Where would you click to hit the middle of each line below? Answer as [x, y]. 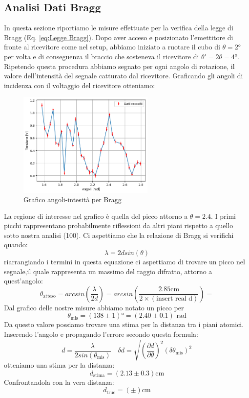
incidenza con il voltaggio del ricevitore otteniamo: [80, 85]
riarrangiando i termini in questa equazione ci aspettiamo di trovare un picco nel [124, 262]
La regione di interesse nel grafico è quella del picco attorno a [96, 216]
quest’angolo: [23, 281]
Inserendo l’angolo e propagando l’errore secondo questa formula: [101, 334]
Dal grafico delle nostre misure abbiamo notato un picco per [94, 307]
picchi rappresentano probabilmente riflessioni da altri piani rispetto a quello [119, 225]
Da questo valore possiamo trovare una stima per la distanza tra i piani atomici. [124, 324]
